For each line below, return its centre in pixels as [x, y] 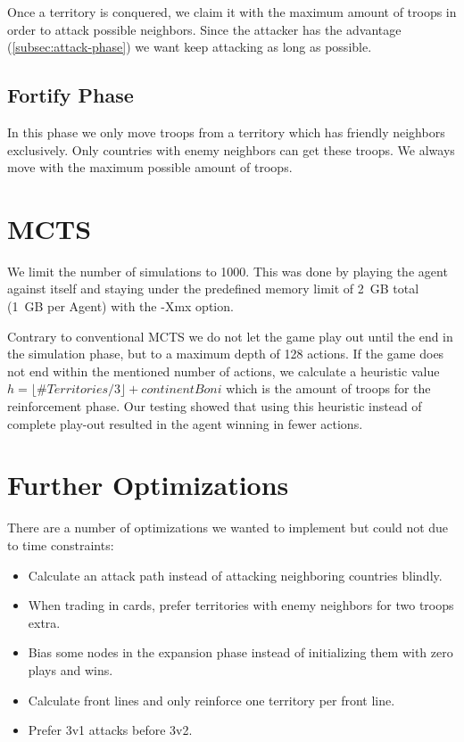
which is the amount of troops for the [328, 388]
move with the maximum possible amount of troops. [150, 167]
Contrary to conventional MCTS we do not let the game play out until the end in [230, 336]
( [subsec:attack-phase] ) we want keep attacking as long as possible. [190, 47]
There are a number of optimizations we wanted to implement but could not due [228, 528]
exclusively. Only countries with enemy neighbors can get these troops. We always [231, 149]
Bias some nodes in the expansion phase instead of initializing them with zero [240, 652]
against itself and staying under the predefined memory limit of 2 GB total [213, 289]
